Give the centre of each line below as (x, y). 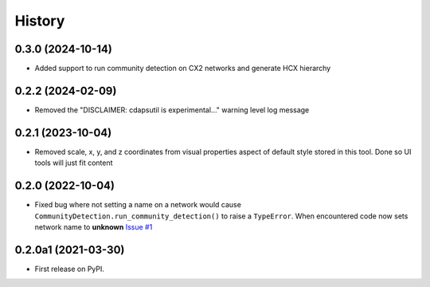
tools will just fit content (74, 163)
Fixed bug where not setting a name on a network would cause (138, 205)
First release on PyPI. (70, 269)
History (40, 21)
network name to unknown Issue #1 (94, 226)
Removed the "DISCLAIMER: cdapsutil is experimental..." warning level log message (172, 110)
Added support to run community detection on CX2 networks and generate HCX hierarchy (183, 69)
